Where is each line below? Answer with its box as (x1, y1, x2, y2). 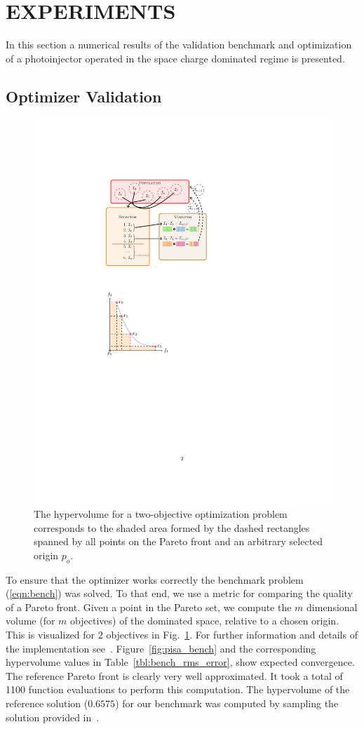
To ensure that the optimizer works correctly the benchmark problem (6, 572, 304, 587)
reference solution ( (6, 695, 88, 710)
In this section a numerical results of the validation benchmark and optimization (6, 37, 352, 52)
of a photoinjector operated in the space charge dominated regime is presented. (6, 51, 345, 65)
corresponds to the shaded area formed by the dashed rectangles (34, 520, 310, 535)
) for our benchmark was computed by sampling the (115, 695, 339, 710)
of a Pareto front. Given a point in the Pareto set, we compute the (6, 599, 292, 614)
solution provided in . (6, 709, 100, 724)
